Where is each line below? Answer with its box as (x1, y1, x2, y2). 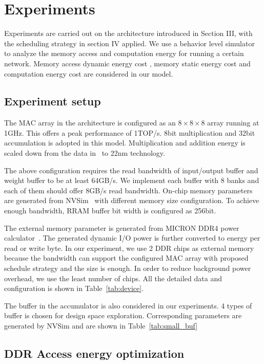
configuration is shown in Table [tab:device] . (4, 283, 144, 294)
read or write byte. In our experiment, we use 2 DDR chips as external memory (4, 242, 254, 253)
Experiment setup (4, 93, 101, 109)
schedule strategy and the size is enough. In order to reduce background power (4, 263, 251, 274)
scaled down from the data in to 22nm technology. (4, 148, 165, 158)
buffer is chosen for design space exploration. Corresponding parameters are (4, 310, 242, 321)
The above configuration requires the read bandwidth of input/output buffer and (4, 165, 258, 175)
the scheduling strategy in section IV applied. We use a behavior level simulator (4, 38, 255, 48)
